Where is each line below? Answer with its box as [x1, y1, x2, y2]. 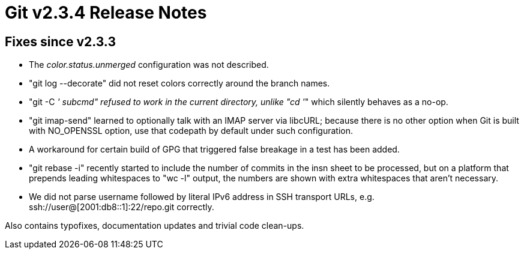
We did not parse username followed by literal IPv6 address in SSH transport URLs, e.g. [29, 192, 375, 202]
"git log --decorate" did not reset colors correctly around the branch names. [29, 78, 330, 89]
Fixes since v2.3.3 [5, 34, 116, 49]
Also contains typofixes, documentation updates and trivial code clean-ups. [5, 220, 304, 231]
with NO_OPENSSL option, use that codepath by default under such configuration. [29, 125, 354, 136]
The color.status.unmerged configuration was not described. [29, 59, 269, 70]
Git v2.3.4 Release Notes [5, 2, 207, 23]
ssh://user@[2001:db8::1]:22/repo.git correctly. [29, 202, 214, 213]
